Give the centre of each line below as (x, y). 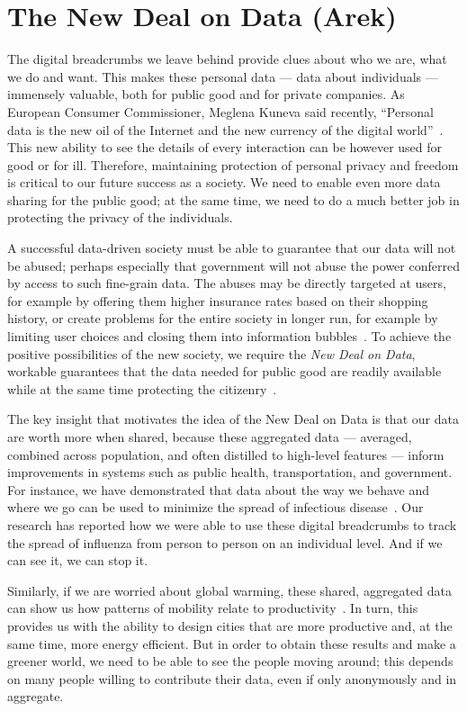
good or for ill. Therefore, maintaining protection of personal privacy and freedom (233, 164)
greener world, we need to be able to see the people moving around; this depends (230, 661)
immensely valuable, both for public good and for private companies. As (206, 94)
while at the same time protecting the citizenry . (142, 388)
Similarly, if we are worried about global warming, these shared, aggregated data (229, 590)
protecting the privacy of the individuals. (120, 217)
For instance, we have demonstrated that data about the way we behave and (219, 489)
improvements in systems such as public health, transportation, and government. (230, 472)
